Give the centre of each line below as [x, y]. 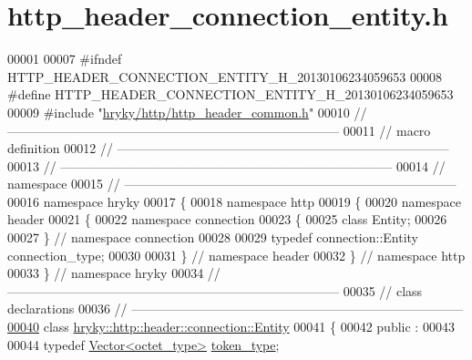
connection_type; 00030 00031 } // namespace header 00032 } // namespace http [236, 255]
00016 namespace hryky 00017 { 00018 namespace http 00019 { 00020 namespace [235, 201]
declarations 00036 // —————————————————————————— [236, 309]
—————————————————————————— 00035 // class [215, 290]
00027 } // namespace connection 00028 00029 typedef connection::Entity [213, 237]
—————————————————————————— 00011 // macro [219, 130]
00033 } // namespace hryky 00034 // [114, 273]
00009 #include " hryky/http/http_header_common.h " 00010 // [187, 112]
